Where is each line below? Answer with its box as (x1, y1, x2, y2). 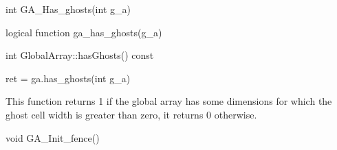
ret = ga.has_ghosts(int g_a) (6, 71, 131, 85)
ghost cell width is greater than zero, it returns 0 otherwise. (6, 107, 257, 121)
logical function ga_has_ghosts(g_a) (6, 25, 162, 39)
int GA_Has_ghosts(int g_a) (6, 2, 131, 16)
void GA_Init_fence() (6, 130, 100, 145)
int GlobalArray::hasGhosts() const (6, 48, 154, 62)
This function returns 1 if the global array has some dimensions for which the (6, 94, 332, 108)
